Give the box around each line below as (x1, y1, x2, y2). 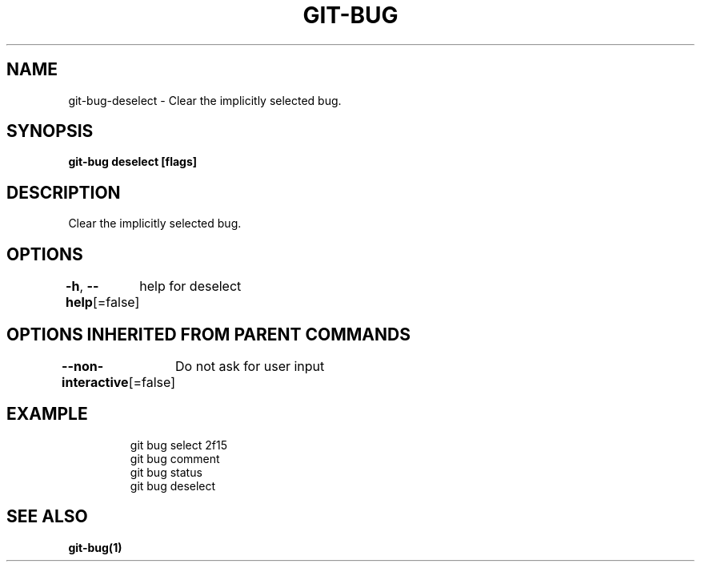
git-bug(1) (68, 540, 122, 554)
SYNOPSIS (6, 121, 94, 142)
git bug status (130, 465, 202, 479)
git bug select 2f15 (130, 437, 228, 452)
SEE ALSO (6, 506, 88, 527)
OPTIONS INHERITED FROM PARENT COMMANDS (6, 324, 411, 344)
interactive (62, 373, 129, 390)
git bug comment (130, 451, 220, 465)
